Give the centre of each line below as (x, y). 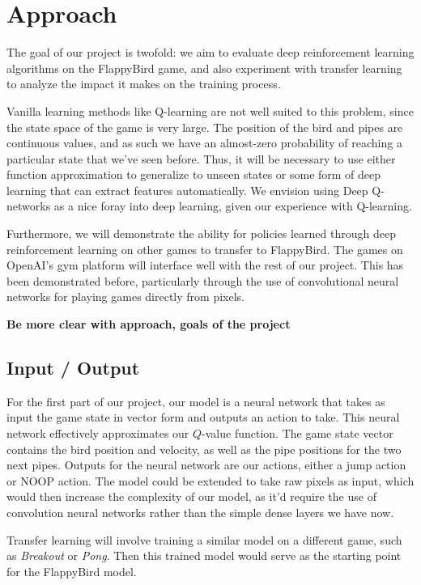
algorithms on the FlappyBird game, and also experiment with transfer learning (204, 68)
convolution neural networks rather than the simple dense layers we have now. (200, 512)
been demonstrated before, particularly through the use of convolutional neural (203, 280)
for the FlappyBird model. (72, 571)
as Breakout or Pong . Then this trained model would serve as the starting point (204, 555)
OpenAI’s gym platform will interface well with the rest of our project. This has (205, 265)
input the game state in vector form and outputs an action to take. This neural (203, 417)
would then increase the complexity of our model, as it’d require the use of (191, 496)
